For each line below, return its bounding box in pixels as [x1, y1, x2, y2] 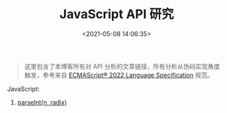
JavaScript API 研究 [59, 6, 174, 22]
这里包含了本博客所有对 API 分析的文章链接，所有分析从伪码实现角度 [24, 62, 221, 70]
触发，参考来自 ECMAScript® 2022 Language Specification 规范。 [24, 71, 214, 79]
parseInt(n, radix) [17, 98, 67, 106]
